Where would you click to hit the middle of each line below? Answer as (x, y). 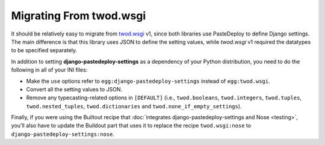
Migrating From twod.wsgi (79, 16)
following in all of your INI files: (49, 70)
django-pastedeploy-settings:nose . (63, 134)
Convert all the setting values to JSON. (74, 89)
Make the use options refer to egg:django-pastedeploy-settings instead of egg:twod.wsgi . (148, 81)
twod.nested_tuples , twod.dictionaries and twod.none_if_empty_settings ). (134, 106)
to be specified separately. (44, 51)
